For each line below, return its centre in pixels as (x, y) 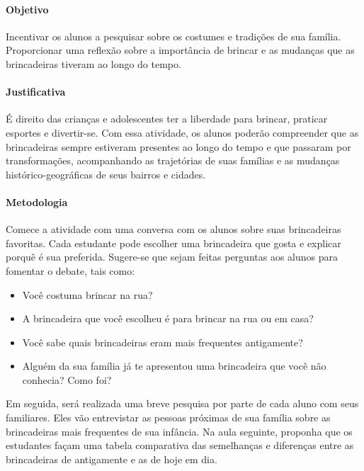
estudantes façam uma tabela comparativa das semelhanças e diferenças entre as (180, 445)
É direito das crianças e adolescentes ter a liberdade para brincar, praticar (167, 119)
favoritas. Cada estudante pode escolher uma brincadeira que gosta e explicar (174, 243)
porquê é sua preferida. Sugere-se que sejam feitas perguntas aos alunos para (172, 257)
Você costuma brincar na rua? (87, 294)
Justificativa (36, 92)
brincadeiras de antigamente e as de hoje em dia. (112, 459)
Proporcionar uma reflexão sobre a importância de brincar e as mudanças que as (180, 50)
